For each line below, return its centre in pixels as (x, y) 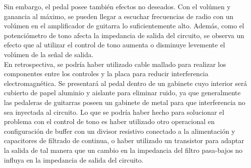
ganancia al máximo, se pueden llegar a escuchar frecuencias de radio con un (119, 16)
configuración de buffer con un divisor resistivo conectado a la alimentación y (120, 131)
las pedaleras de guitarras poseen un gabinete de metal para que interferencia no (125, 102)
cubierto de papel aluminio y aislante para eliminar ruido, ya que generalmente (122, 93)
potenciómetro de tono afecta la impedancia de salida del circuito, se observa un (124, 35)
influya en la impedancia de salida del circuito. (74, 159)
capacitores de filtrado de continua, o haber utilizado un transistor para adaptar (124, 140)
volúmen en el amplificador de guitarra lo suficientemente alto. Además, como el (124, 26)
